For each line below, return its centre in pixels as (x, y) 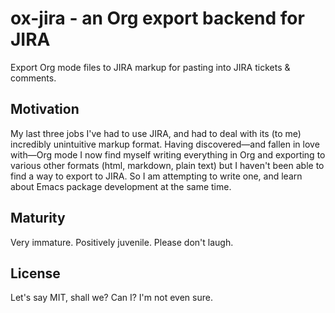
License (35, 273)
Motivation (45, 109)
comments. (33, 78)
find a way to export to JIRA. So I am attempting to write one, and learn (156, 176)
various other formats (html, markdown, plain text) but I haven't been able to (167, 165)
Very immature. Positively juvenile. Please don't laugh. (122, 242)
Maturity (38, 218)
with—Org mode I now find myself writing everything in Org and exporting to (168, 154)
